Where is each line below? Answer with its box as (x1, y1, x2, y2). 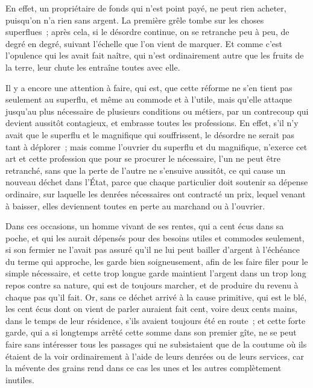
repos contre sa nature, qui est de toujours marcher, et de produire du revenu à (5, 279, 299, 291)
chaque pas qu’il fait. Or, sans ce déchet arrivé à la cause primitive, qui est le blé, (5, 290, 307, 303)
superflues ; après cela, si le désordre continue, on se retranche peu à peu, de (5, 25, 289, 38)
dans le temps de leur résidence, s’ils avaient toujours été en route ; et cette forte (5, 314, 306, 326)
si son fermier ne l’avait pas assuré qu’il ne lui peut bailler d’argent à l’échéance (5, 243, 300, 256)
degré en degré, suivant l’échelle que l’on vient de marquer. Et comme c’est (5, 37, 282, 49)
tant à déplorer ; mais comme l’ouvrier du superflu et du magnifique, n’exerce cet (5, 140, 308, 153)
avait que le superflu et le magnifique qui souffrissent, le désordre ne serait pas (5, 128, 295, 141)
